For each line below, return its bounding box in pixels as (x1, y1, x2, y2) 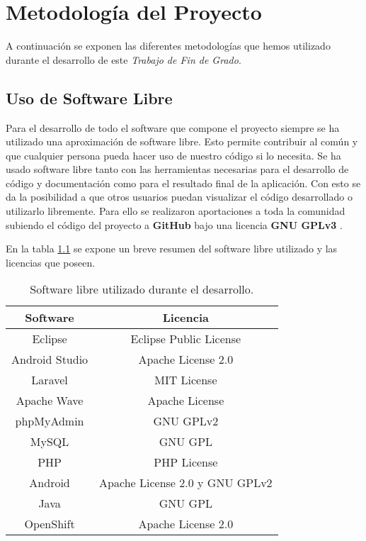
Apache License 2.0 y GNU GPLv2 (99, 474, 273, 491)
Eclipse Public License (130, 330, 241, 347)
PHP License (154, 454, 218, 471)
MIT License (154, 372, 217, 389)
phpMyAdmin (15, 413, 84, 430)
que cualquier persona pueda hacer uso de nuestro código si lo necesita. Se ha (6, 147, 341, 162)
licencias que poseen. (6, 255, 96, 269)
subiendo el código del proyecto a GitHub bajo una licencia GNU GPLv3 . (6, 217, 343, 232)
